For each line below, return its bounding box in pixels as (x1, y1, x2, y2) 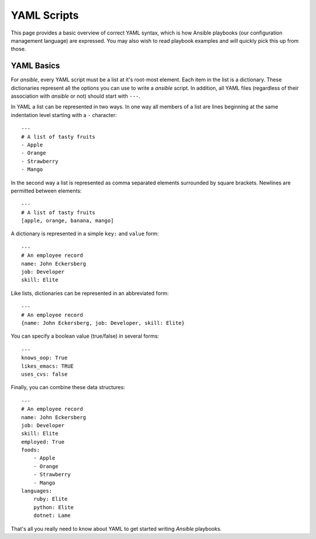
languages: (21, 487, 53, 495)
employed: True (21, 438, 65, 445)
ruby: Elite (33, 496, 68, 503)
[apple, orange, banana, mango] (21, 217, 114, 224)
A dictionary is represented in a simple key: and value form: (11, 230, 159, 237)
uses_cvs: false (21, 370, 68, 377)
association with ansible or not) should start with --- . (11, 92, 140, 99)
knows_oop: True (21, 355, 68, 361)
